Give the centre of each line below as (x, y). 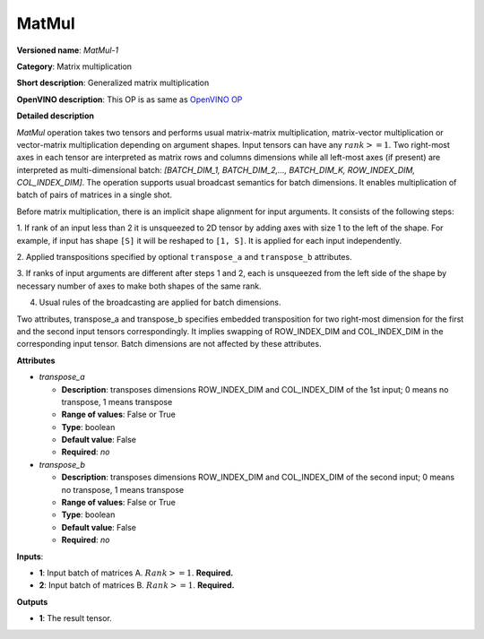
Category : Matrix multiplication (74, 66)
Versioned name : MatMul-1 (68, 50)
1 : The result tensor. (75, 618)
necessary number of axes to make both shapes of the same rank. (139, 286)
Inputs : (30, 557)
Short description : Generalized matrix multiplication (113, 83)
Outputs (32, 601)
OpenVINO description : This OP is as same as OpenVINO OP (130, 99)
